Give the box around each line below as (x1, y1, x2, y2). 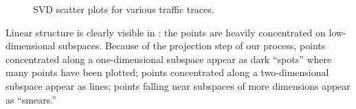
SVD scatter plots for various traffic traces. (33, 2, 214, 16)
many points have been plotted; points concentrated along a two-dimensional (5, 65, 329, 80)
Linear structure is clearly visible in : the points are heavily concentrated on (5, 25, 326, 39)
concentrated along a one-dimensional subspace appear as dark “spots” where (5, 51, 332, 66)
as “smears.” (5, 92, 56, 106)
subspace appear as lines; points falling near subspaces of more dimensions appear (5, 78, 351, 93)
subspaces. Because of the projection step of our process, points (58, 38, 326, 53)
